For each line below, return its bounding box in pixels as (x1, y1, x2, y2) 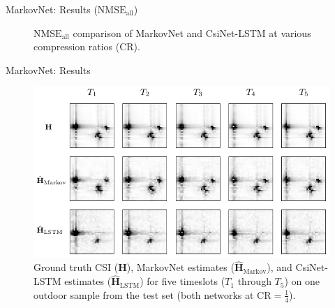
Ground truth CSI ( (33, 260, 119, 274)
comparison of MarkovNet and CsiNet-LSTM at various (73, 25, 311, 40)
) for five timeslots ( (140, 274, 225, 288)
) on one (284, 274, 320, 288)
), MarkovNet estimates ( (126, 260, 234, 274)
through (237, 274, 271, 288)
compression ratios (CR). (33, 39, 140, 54)
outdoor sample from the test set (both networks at (33, 287, 254, 302)
